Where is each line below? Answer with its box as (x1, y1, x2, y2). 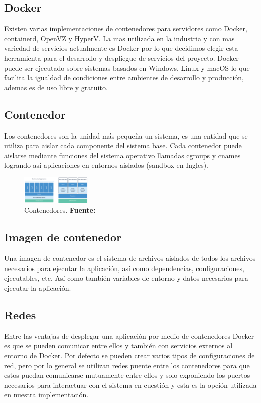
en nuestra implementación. (4, 389, 89, 400)
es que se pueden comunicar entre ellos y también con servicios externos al (4, 340, 233, 351)
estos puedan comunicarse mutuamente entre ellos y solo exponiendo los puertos (4, 370, 250, 380)
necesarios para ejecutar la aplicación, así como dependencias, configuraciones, (4, 262, 244, 273)
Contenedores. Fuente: (24, 205, 96, 215)
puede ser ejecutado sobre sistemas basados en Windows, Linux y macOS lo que (4, 62, 250, 73)
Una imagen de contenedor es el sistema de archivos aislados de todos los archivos (4, 253, 256, 263)
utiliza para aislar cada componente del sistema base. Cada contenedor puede (4, 140, 242, 151)
